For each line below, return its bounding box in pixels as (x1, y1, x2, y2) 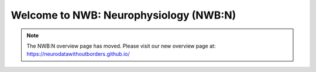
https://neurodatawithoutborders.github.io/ (26, 51, 130, 57)
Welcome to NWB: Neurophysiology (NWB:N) (11, 9, 236, 21)
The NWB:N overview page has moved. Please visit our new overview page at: (26, 42, 216, 49)
